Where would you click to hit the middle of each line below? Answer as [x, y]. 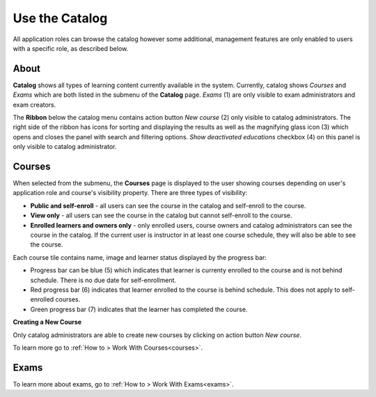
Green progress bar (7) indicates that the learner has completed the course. [139, 309]
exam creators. [34, 104]
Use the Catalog [60, 18]
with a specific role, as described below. [71, 48]
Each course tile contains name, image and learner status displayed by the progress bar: [140, 257]
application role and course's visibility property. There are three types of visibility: [130, 193]
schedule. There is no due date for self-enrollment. [103, 280]
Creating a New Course [47, 322]
